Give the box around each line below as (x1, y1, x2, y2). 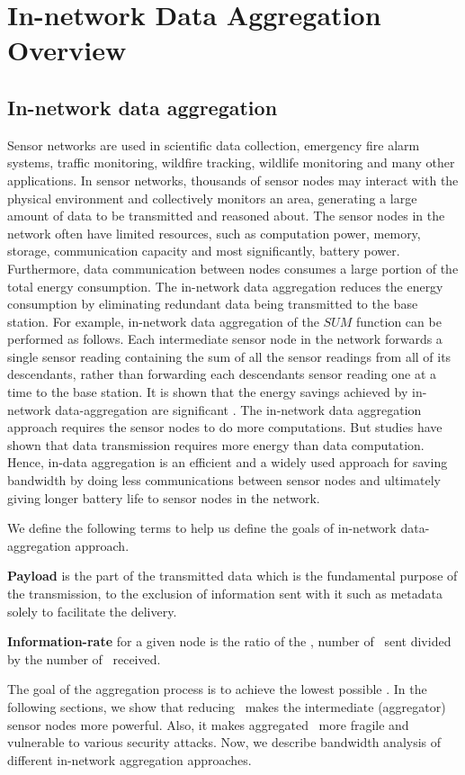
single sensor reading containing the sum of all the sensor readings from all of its (7, 347, 452, 365)
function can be (355, 311, 442, 330)
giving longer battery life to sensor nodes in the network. (7, 488, 320, 507)
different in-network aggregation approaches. (7, 750, 252, 769)
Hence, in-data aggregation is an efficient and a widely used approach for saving (7, 453, 448, 472)
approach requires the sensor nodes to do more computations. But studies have (7, 418, 443, 437)
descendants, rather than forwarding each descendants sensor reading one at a (7, 365, 437, 383)
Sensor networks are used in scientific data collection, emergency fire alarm (7, 135, 420, 154)
